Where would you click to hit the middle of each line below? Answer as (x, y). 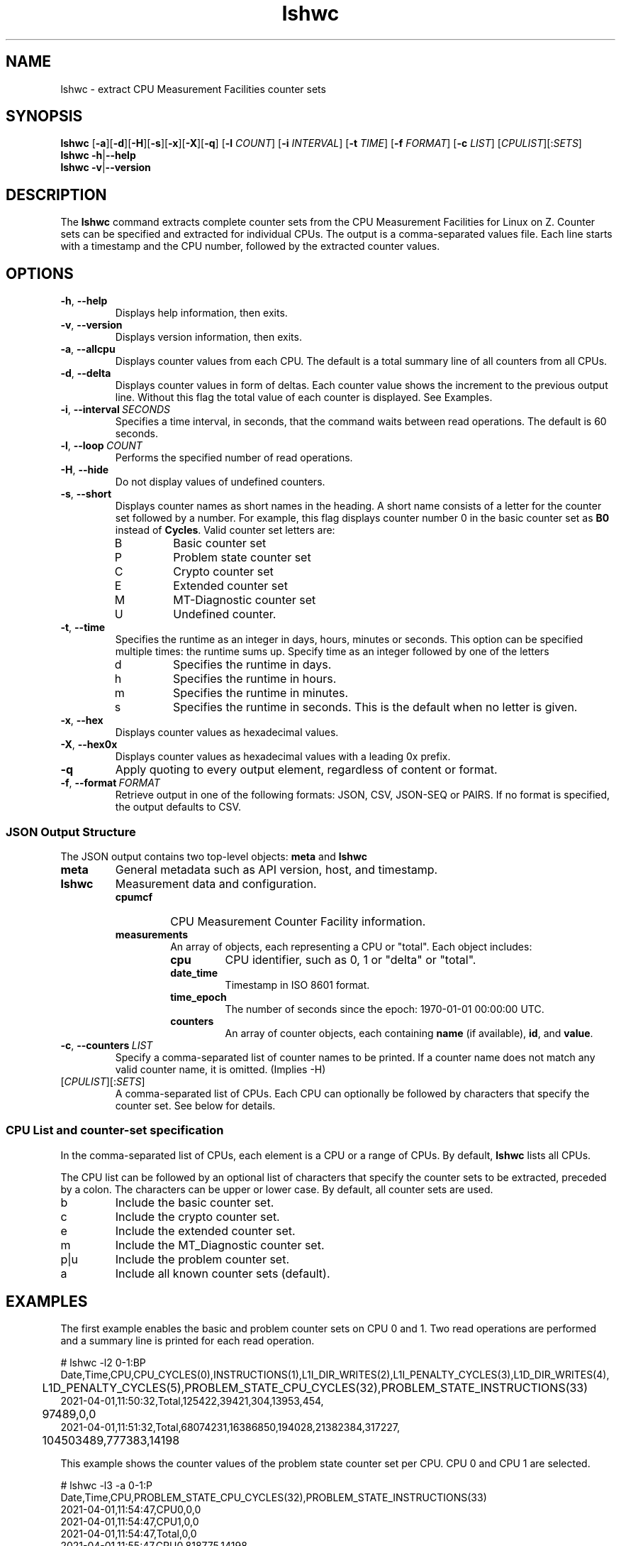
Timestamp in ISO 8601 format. (297, 985)
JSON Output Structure (71, 832)
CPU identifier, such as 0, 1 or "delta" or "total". (351, 959)
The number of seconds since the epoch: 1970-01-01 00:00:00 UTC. (385, 1009)
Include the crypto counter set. (197, 1216)
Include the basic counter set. (195, 1202)
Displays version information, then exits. (208, 337)
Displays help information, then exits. (201, 313)
